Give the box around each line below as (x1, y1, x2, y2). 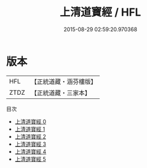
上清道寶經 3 (14, 140, 47, 148)
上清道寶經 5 (14, 155, 47, 163)
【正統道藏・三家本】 (30, 88, 91, 97)
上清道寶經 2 (14, 133, 47, 140)
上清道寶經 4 (14, 148, 47, 155)
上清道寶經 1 (14, 125, 45, 133)
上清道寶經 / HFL (59, 5, 142, 19)
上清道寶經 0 (14, 118, 47, 125)
